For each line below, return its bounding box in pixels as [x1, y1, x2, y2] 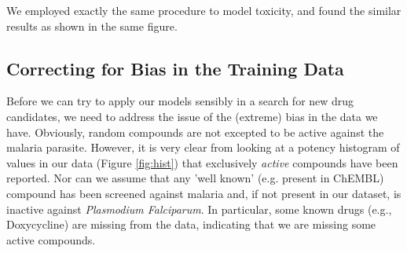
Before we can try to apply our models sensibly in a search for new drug [6, 93, 354, 109]
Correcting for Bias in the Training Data [6, 56, 344, 80]
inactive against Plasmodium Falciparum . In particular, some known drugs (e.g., [6, 200, 392, 217]
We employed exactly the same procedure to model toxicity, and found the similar [6, 2, 401, 18]
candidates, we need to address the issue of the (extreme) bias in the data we [6, 108, 378, 124]
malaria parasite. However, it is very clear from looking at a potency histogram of [6, 139, 400, 156]
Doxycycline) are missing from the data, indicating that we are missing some [6, 216, 376, 233]
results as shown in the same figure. [6, 17, 178, 34]
